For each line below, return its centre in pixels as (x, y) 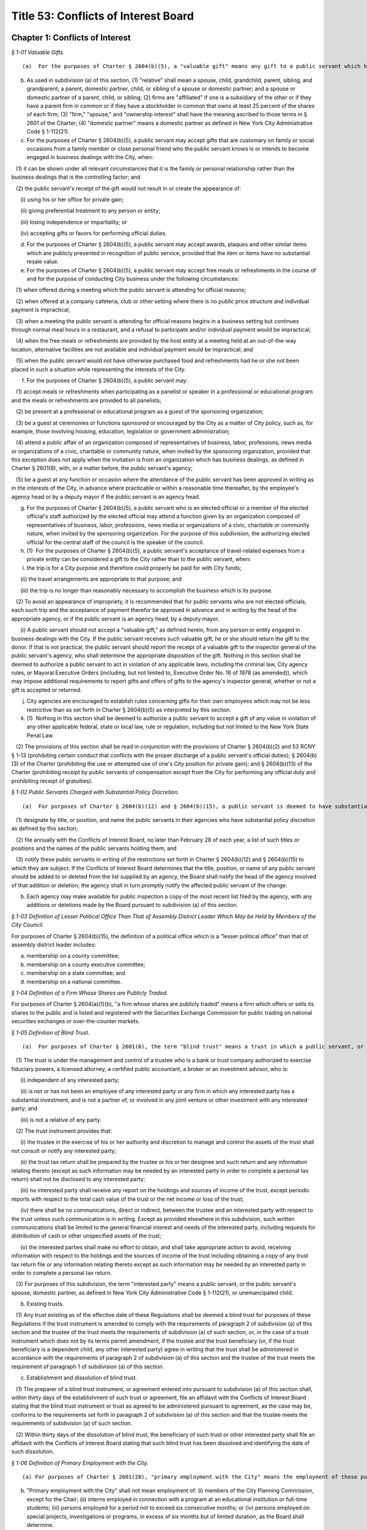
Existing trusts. (45, 1304)
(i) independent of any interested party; (70, 1080)
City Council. (28, 925)
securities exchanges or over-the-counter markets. (76, 1021)
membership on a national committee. (74, 982)
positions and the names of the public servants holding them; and (94, 848)
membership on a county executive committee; (86, 965)
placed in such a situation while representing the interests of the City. (98, 369)
